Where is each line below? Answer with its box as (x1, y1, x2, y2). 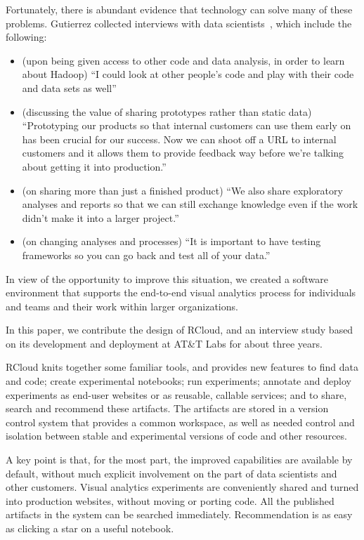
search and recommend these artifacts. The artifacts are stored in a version (6, 401, 329, 416)
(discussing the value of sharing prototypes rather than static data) (22, 104, 312, 119)
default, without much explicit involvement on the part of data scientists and (6, 466, 337, 480)
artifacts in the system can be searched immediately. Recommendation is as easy (6, 507, 353, 522)
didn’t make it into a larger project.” (22, 210, 179, 225)
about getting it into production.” (22, 159, 167, 173)
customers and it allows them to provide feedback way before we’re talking (22, 145, 344, 160)
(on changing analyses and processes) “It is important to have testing (22, 234, 321, 249)
